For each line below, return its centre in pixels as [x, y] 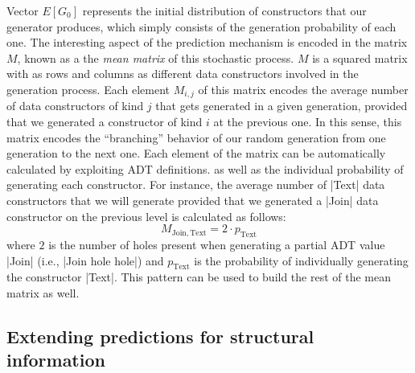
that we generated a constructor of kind [105, 122]
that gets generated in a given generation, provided [281, 106]
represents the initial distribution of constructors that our [224, 10]
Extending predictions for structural [160, 336]
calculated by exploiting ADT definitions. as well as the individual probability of [205, 168]
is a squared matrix [360, 57]
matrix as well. [43, 292]
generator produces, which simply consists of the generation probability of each [201, 26]
